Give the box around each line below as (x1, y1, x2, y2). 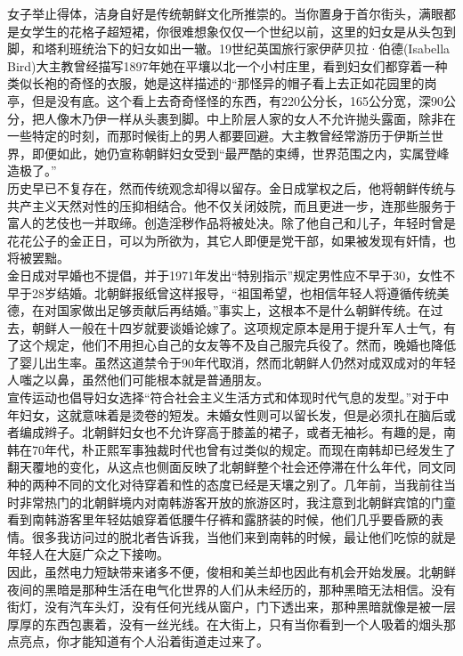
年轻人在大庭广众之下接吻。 (7, 545, 169, 563)
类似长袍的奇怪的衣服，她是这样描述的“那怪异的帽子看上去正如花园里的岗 (7, 74, 437, 93)
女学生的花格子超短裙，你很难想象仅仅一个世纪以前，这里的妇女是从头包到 (19, 21, 456, 40)
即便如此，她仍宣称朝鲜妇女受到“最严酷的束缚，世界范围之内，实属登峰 (31, 143, 450, 162)
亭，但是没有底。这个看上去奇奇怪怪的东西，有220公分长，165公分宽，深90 (7, 91, 443, 109)
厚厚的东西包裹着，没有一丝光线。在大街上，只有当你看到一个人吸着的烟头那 (7, 614, 456, 633)
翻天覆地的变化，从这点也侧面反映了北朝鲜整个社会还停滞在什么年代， (7, 458, 418, 476)
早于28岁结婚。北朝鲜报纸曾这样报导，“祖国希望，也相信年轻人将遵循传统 (7, 283, 437, 302)
